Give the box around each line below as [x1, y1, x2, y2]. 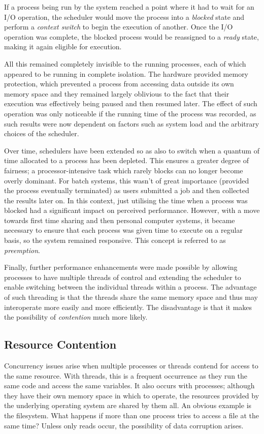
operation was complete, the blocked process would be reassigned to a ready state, [4, 31, 259, 42]
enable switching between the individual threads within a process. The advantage [4, 282, 257, 292]
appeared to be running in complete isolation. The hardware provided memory [4, 68, 249, 79]
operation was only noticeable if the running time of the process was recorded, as [4, 108, 256, 118]
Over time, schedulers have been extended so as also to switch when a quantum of [4, 145, 259, 156]
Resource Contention [4, 336, 117, 352]
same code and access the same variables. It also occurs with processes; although [4, 380, 255, 391]
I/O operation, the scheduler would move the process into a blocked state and [4, 11, 245, 22]
